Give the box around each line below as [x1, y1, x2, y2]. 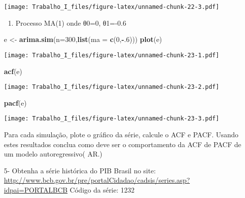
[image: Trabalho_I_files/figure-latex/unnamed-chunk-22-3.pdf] [4, 3, 219, 10]
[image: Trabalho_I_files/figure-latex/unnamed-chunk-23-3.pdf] [4, 115, 219, 122]
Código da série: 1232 [70, 184, 135, 195]
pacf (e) [4, 97, 27, 108]
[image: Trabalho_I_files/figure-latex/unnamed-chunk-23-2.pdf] [4, 83, 219, 91]
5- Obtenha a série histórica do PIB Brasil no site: [4, 165, 156, 175]
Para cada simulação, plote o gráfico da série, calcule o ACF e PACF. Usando [4, 129, 239, 139]
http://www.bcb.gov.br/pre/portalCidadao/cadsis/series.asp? [4, 175, 190, 185]
